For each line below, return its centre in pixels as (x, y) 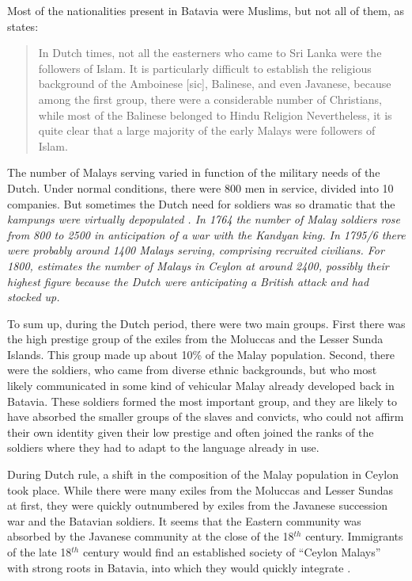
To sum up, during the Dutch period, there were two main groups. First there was (206, 323)
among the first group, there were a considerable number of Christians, (210, 99)
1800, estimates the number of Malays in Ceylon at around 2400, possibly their (198, 265)
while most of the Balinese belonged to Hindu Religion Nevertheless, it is (215, 115)
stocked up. (34, 297)
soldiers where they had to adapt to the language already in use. (163, 447)
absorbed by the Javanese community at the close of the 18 (151, 536)
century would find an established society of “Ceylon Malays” (232, 552)
